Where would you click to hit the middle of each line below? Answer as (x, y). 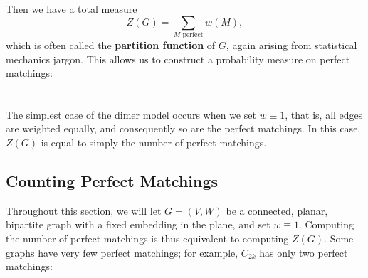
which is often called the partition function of (111, 44)
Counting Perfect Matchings (112, 181)
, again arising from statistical (291, 44)
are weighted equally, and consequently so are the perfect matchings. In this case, (183, 128)
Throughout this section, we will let (84, 210)
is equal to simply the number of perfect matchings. (154, 143)
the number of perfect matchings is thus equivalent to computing (147, 239)
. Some (339, 239)
